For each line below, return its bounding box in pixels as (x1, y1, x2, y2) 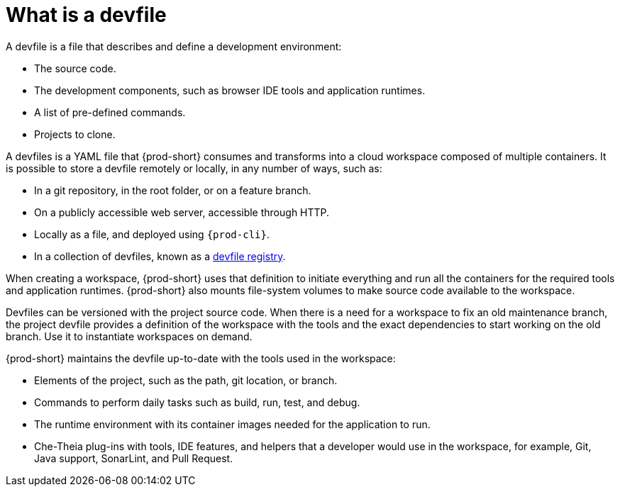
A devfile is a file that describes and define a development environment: (6, 40, 342, 52)
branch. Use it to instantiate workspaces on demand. (6, 330, 253, 342)
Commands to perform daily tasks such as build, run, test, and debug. (34, 396, 360, 408)
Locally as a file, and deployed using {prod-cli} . (34, 228, 270, 240)
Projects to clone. (34, 128, 116, 140)
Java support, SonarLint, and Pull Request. (34, 452, 233, 464)
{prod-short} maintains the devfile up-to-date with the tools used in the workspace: (6, 352, 396, 364)
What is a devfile (6, 3, 167, 27)
